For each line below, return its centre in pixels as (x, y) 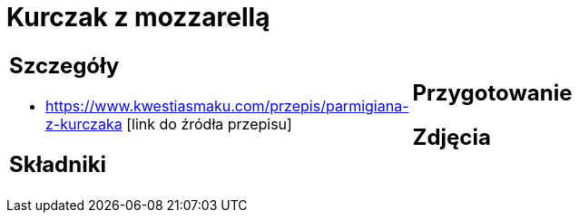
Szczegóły (64, 65)
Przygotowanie (492, 92)
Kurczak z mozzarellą (138, 17)
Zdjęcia (451, 137)
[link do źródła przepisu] (209, 124)
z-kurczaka (84, 124)
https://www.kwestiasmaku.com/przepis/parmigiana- (227, 105)
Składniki (58, 164)
